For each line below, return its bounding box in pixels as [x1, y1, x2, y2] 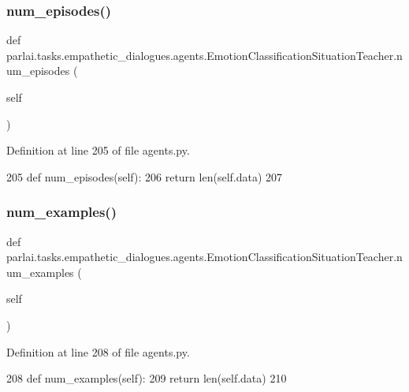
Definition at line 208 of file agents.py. [6, 343, 190, 360]
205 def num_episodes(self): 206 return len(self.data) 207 [6, 168, 283, 185]
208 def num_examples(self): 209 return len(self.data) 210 [6, 370, 287, 386]
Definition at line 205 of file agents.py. [6, 142, 190, 159]
